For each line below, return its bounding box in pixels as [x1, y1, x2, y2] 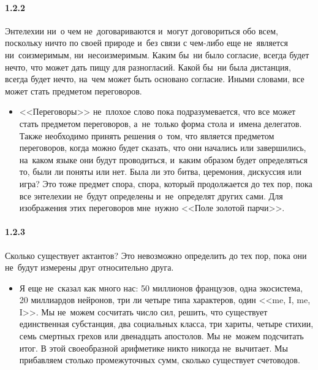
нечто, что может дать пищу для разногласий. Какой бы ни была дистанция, [5, 60, 291, 73]
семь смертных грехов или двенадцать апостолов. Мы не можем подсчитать [19, 330, 304, 342]
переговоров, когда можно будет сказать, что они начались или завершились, [19, 141, 306, 154]
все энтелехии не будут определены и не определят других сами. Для [19, 189, 283, 202]
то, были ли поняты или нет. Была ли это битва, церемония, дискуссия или [19, 165, 301, 178]
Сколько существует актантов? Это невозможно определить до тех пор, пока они [5, 249, 307, 261]
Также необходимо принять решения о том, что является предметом [19, 129, 274, 142]
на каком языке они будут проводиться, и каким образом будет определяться [19, 153, 308, 166]
